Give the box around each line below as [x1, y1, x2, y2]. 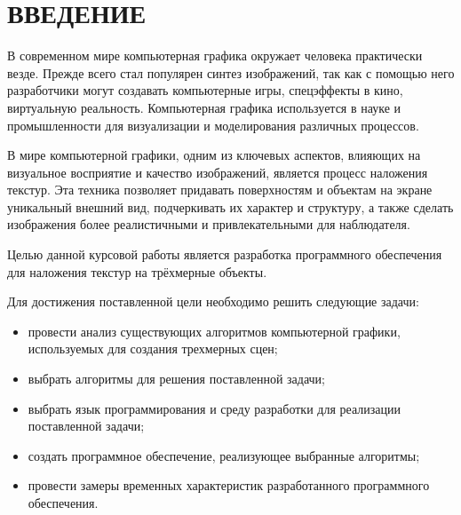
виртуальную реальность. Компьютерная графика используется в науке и [7, 98, 401, 116]
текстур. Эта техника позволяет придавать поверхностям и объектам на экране [7, 180, 433, 199]
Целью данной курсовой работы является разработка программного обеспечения [7, 245, 442, 264]
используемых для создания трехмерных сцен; [28, 339, 278, 358]
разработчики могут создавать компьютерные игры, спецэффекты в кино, [7, 81, 403, 99]
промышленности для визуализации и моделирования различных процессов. [7, 115, 419, 134]
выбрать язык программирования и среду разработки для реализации [28, 399, 401, 417]
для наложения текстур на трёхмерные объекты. [7, 262, 267, 281]
